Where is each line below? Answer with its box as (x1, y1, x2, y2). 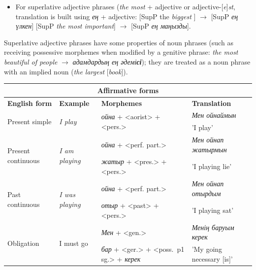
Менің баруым (192, 222, 234, 232)
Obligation (7, 237, 39, 248)
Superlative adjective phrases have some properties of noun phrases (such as (4, 37, 233, 47)
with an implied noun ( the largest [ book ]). (4, 66, 128, 76)
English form (7, 98, 52, 108)
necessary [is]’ (192, 253, 233, 264)
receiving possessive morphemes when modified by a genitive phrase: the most (4, 47, 238, 57)
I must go (59, 237, 88, 248)
